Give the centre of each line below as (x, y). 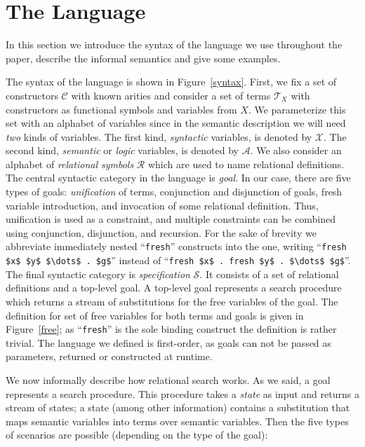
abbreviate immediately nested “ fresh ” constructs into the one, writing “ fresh (176, 246)
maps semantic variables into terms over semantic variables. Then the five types (177, 421)
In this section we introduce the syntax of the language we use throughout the (174, 44)
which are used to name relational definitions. (246, 164)
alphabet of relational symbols (70, 164)
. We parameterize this (297, 109)
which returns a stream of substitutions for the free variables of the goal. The (172, 301)
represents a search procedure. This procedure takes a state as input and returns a (182, 393)
